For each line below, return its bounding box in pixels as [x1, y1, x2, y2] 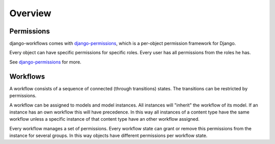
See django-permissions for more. [9, 59, 81, 65]
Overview [9, 8, 51, 19]
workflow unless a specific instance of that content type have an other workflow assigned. [9, 116, 200, 122]
